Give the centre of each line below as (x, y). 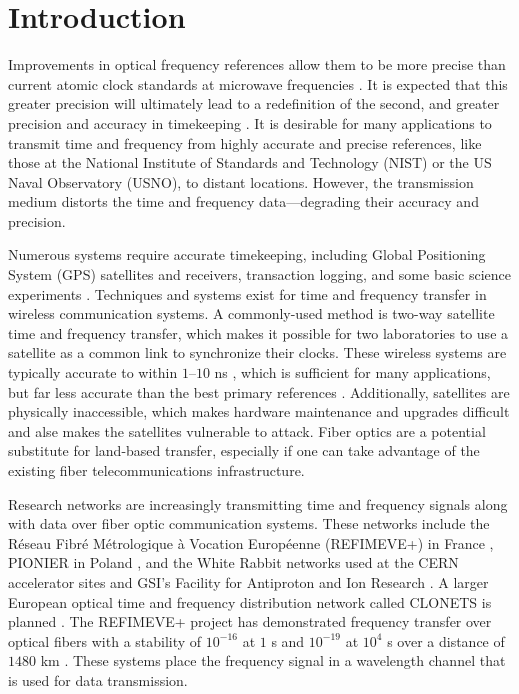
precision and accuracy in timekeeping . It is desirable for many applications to (250, 122)
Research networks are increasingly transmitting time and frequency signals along (258, 503)
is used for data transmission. (98, 679)
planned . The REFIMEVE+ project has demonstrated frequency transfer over (250, 621)
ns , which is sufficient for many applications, (352, 372)
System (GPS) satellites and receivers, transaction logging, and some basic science (260, 274)
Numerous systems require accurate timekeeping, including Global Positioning (247, 254)
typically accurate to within (93, 372)
